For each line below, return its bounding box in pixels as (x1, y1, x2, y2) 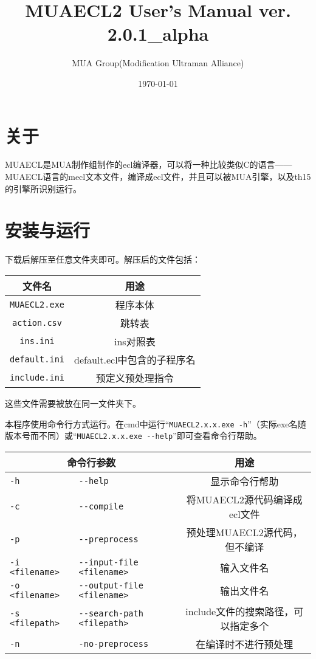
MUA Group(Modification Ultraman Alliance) (72, 57, 244, 69)
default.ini (10, 354, 65, 364)
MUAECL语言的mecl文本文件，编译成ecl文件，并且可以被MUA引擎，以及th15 (5, 170, 311, 183)
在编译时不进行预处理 (196, 637, 294, 651)
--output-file (78, 580, 143, 590)
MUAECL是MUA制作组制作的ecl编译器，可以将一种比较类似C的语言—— (5, 158, 292, 171)
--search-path (78, 608, 143, 618)
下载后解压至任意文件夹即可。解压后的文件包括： (5, 253, 201, 266)
